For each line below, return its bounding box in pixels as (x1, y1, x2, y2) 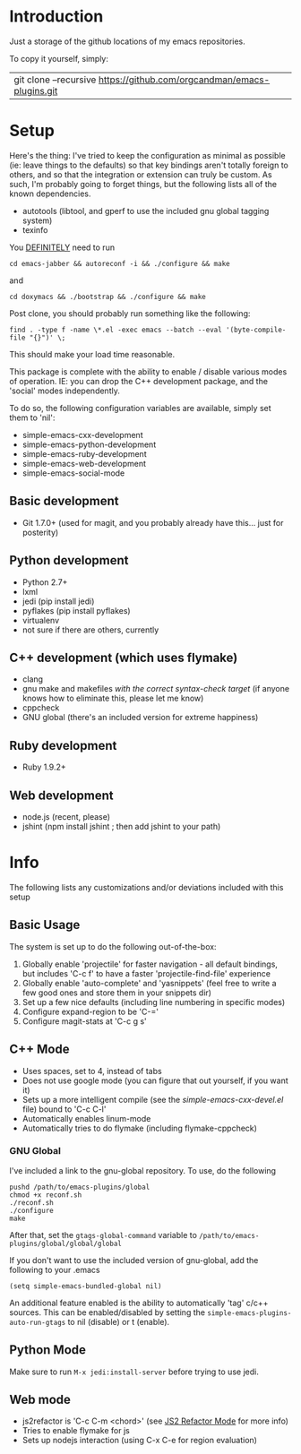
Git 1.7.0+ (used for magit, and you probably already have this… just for (21, 517, 284, 528)
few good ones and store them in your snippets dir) (21, 987, 212, 998)
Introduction (9, 6, 104, 27)
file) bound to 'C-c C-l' (21, 1104, 107, 1114)
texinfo (21, 224, 48, 235)
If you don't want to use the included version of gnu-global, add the (9, 1254, 259, 1265)
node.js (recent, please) (21, 811, 110, 822)
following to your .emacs (9, 1264, 100, 1275)
